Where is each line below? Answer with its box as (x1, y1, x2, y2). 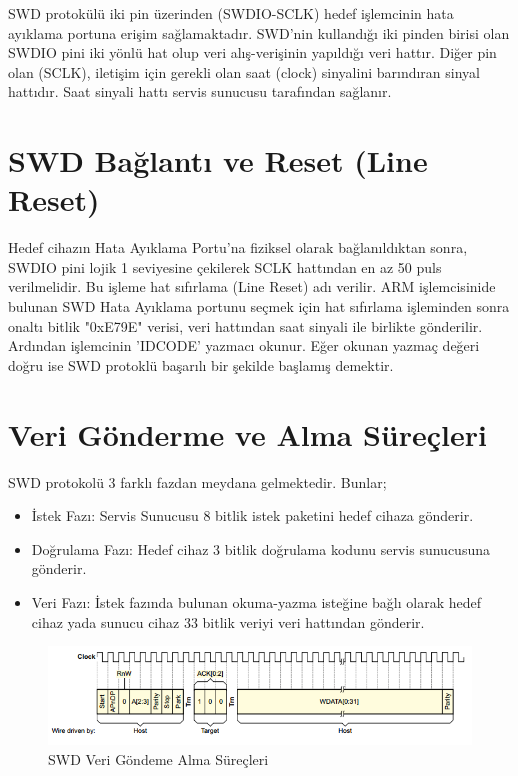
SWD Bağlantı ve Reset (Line (8, 140, 428, 181)
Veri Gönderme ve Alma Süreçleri (8, 413, 487, 454)
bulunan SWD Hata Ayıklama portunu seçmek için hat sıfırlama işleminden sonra (8, 296, 510, 317)
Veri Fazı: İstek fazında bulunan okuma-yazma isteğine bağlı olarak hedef (31, 591, 482, 612)
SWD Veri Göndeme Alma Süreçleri (48, 749, 269, 770)
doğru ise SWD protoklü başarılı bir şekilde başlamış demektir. (8, 354, 394, 375)
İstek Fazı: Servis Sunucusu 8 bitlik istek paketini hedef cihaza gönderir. (31, 505, 474, 526)
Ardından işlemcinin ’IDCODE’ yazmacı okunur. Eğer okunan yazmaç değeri (8, 335, 480, 356)
